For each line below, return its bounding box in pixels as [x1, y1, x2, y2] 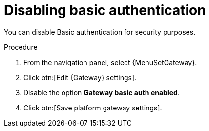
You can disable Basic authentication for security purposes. [4, 27, 196, 36]
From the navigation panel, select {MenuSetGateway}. [23, 58, 197, 66]
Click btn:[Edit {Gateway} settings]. [23, 73, 137, 82]
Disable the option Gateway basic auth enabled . [23, 88, 180, 97]
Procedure [4, 43, 38, 51]
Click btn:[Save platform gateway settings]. [23, 103, 162, 112]
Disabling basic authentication [4, 2, 206, 19]
